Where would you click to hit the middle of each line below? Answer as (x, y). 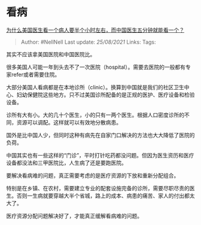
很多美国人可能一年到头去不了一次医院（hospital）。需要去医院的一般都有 (96, 67)
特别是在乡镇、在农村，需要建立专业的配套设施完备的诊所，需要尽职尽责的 (98, 188)
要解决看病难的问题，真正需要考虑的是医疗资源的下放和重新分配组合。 (93, 175)
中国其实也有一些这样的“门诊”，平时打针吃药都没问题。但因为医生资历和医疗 (100, 155)
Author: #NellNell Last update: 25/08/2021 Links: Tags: (89, 42)
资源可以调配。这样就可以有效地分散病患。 (69, 122)
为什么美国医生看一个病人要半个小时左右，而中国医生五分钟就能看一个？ (95, 30)
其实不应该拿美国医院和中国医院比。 (51, 54)
